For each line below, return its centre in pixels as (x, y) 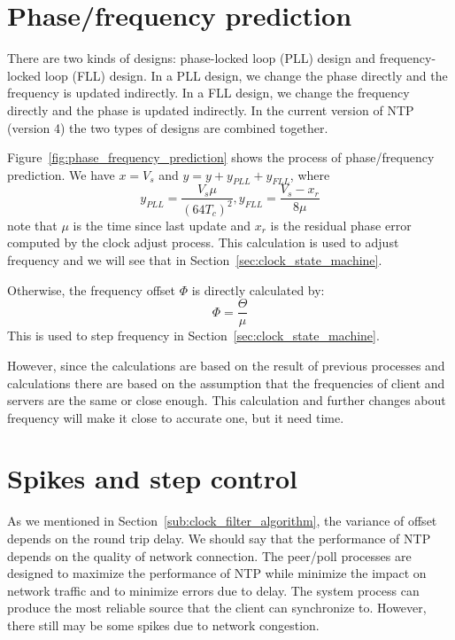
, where (310, 174)
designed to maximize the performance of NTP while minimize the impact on (217, 573)
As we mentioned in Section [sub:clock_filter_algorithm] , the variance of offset (222, 521)
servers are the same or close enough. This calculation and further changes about (227, 400)
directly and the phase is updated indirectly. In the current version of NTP (211, 109)
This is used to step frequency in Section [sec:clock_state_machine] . (193, 336)
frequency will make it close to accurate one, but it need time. (176, 417)
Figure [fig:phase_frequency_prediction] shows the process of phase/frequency (221, 157)
